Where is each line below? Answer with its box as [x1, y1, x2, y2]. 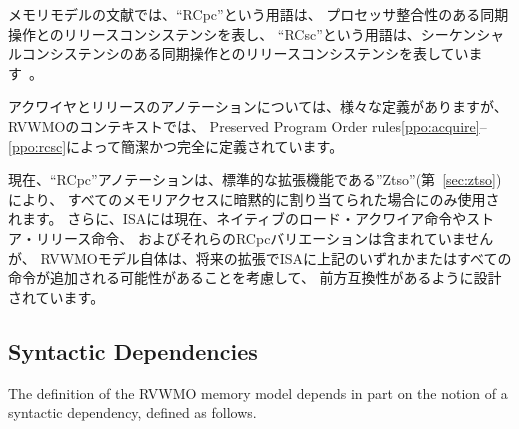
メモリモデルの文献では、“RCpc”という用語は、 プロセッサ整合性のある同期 [8, 4, 509, 24]
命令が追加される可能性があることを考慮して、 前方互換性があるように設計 [8, 267, 502, 288]
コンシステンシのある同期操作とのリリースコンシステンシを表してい [21, 43, 469, 64]
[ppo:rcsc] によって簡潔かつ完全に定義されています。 [8, 135, 344, 156]
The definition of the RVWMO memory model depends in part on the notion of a [8, 382, 508, 403]
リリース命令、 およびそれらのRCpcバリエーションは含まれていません [35, 227, 494, 248]
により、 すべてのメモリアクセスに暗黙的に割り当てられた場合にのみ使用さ [8, 188, 500, 209]
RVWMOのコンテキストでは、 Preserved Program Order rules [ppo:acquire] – [8, 115, 487, 136]
